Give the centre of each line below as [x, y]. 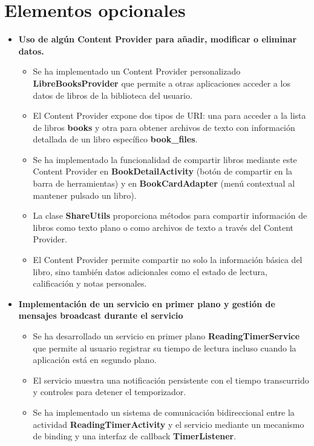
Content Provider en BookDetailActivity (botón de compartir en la [163, 171]
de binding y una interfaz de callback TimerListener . [135, 436]
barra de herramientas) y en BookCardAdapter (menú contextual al [164, 183]
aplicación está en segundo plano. [95, 360]
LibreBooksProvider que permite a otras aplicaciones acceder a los [162, 83]
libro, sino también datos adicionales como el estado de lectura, [150, 271]
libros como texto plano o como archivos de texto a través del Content [163, 227]
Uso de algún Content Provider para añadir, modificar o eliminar [158, 39]
